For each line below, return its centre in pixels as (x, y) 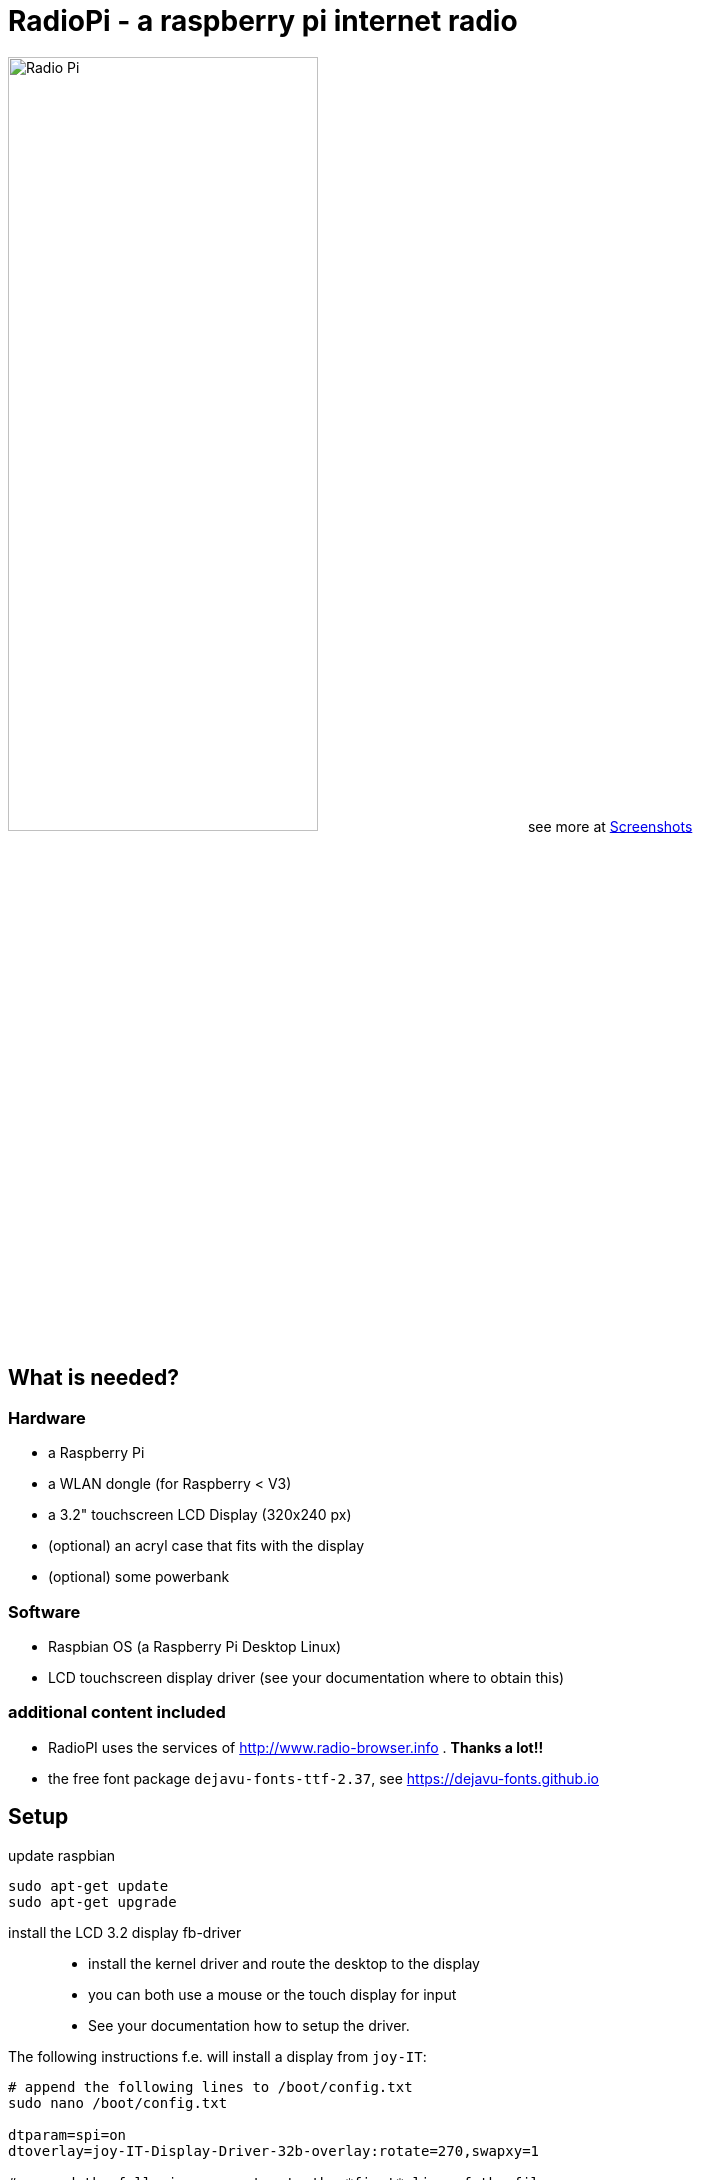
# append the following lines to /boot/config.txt (210, 2086)
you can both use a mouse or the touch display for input (272, 1994)
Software (44, 1611)
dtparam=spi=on (67, 2134)
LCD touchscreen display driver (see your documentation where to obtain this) (306, 1677)
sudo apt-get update (88, 1885)
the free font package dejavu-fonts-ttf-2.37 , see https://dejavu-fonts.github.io (323, 1778)
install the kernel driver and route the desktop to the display (284, 1963)
